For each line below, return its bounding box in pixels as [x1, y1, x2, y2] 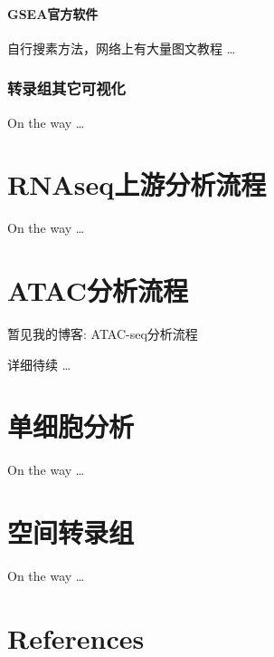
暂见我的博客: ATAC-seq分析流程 [7, 324, 198, 343]
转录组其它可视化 [7, 77, 126, 100]
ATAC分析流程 [7, 272, 189, 309]
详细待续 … [7, 354, 71, 373]
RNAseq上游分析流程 [7, 166, 267, 203]
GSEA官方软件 [7, 4, 99, 23]
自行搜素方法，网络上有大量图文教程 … [7, 38, 236, 57]
